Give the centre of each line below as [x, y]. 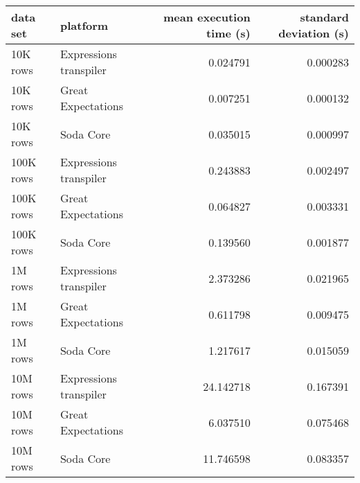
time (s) [228, 33]
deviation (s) [314, 33]
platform [84, 25]
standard [324, 17]
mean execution [207, 17]
